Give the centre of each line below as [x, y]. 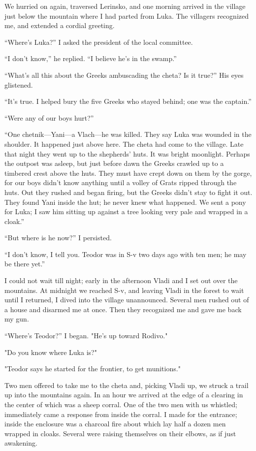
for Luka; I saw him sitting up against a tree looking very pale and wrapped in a [126, 211]
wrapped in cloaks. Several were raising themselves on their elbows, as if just [120, 433]
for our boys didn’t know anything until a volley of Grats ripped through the [121, 182]
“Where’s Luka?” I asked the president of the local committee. [99, 42]
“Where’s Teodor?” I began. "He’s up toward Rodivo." [86, 336]
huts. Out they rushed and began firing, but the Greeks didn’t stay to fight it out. [128, 192]
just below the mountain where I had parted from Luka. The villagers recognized [127, 16]
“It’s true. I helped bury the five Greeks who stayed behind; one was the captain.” [128, 101]
